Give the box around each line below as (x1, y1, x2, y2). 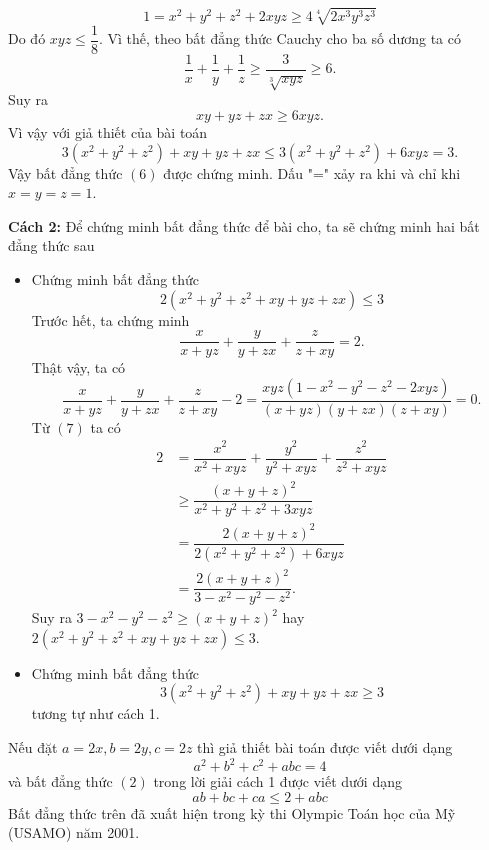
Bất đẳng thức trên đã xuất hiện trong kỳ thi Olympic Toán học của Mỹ (8, 802, 456, 823)
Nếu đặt (8, 737, 58, 758)
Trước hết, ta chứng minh (31, 309, 190, 330)
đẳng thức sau (8, 235, 95, 256)
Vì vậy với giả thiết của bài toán (8, 122, 208, 143)
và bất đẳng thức (8, 771, 113, 792)
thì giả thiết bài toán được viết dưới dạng (197, 737, 453, 758)
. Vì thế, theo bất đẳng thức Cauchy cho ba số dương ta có (98, 28, 461, 49)
